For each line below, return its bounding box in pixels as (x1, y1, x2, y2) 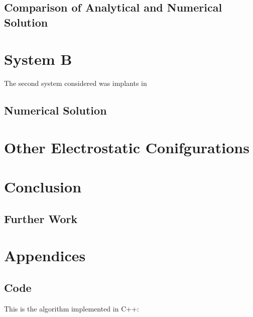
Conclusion (4, 176, 82, 197)
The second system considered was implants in (4, 78, 147, 88)
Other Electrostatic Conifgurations (4, 137, 249, 157)
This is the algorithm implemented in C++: (4, 303, 139, 313)
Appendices (4, 245, 86, 266)
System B (4, 49, 72, 69)
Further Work (4, 210, 78, 226)
